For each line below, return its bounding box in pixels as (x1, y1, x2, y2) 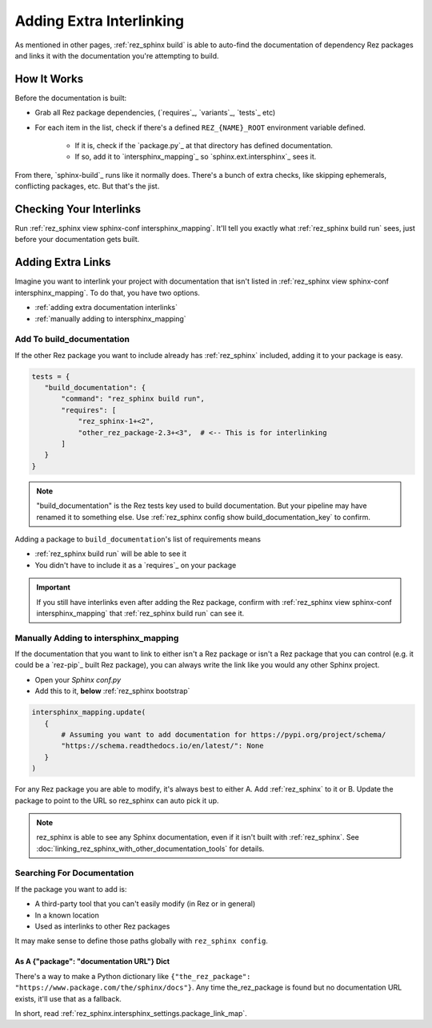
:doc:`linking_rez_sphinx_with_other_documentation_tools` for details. (36, 844, 265, 853)
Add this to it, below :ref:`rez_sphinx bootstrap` (34, 686, 190, 696)
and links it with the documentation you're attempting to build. (14, 50, 219, 60)
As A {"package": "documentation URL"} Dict (14, 957, 170, 966)
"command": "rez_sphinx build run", (61, 394, 206, 404)
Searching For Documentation (14, 868, 134, 879)
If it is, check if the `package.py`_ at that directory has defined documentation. (74, 141, 334, 151)
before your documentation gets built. (14, 235, 140, 244)
